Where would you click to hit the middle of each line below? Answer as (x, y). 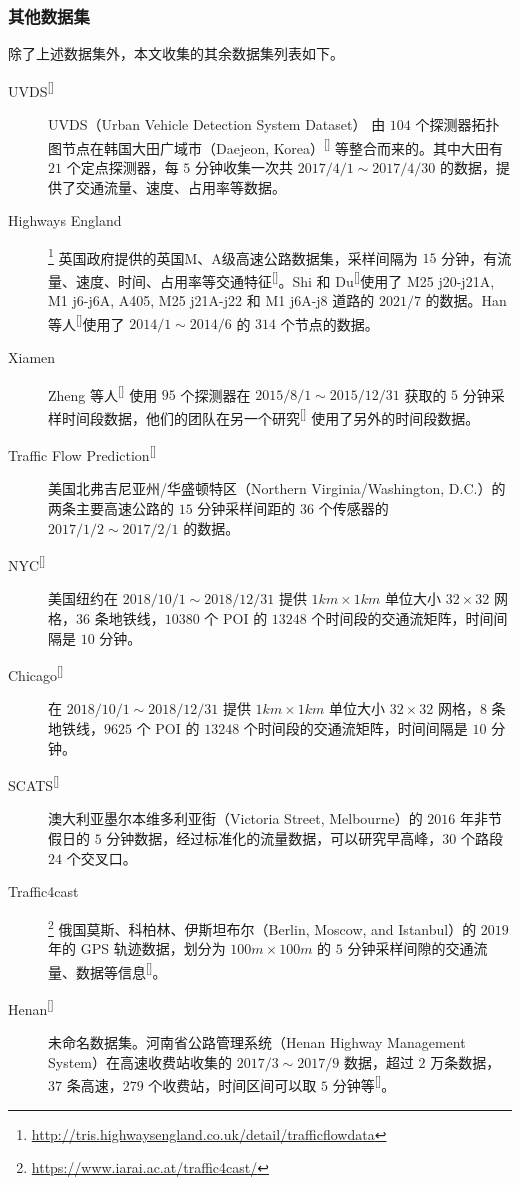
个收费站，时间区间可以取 (232, 1085)
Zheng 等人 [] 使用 (103, 393)
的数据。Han (466, 300)
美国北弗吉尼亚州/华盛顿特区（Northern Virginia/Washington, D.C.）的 (277, 488)
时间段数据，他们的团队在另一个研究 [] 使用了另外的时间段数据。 (270, 416)
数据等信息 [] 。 (121, 970)
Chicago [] (36, 673)
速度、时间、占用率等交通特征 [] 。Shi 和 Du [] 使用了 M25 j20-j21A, (285, 279)
